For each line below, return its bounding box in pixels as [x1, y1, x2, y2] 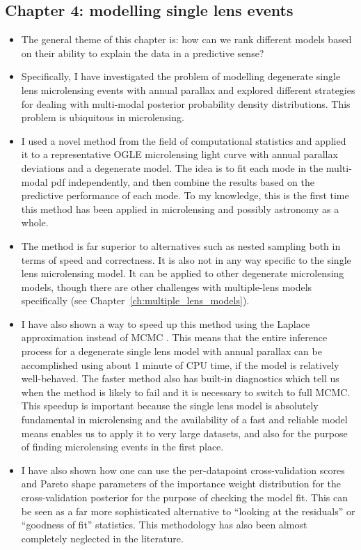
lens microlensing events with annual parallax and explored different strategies [21, 82, 355, 97]
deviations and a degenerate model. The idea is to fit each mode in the [21, 160, 323, 175]
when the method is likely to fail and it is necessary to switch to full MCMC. [21, 384, 351, 399]
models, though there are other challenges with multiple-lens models [21, 279, 312, 294]
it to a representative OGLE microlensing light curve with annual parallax [21, 147, 338, 162]
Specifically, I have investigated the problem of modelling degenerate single [21, 69, 341, 84]
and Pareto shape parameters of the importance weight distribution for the [21, 476, 341, 491]
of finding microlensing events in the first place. [21, 439, 224, 454]
